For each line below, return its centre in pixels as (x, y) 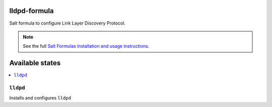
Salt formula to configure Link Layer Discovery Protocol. (67, 23)
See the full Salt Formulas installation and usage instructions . (86, 46)
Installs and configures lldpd (40, 98)
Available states (35, 63)
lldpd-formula (31, 11)
